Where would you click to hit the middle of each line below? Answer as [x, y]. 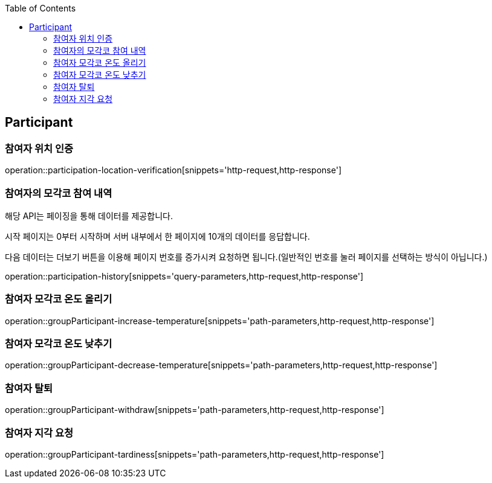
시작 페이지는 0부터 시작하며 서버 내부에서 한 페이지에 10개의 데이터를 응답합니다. [157, 236]
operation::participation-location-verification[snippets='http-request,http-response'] [173, 170]
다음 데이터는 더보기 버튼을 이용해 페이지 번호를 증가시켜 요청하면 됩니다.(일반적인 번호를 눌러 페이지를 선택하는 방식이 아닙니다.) [246, 257]
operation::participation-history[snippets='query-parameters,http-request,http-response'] [184, 276]
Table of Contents [40, 8]
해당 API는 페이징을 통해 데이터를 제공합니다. [89, 216]
